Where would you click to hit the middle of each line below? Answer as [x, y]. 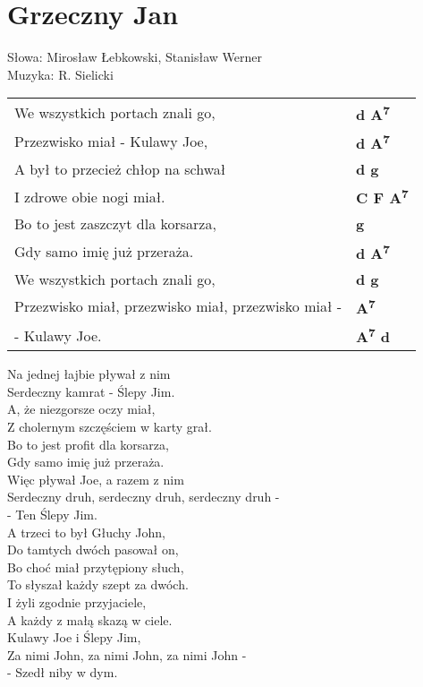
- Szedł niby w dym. [63, 672]
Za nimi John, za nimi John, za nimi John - [127, 654]
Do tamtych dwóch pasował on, [93, 550]
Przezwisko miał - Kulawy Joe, [111, 142]
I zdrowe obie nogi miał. [90, 196]
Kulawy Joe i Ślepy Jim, [74, 637]
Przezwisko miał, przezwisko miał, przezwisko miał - [178, 306]
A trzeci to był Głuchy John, [86, 532]
